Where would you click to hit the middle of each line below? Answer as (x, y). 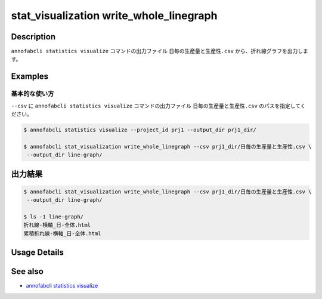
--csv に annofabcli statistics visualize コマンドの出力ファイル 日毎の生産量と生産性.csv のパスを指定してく (159, 106)
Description (33, 37)
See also (27, 272)
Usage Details (37, 253)
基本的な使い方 (32, 94)
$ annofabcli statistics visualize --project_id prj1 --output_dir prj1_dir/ (140, 130)
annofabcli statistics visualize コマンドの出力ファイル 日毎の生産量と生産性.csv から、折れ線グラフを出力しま (160, 51)
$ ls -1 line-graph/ (53, 217)
